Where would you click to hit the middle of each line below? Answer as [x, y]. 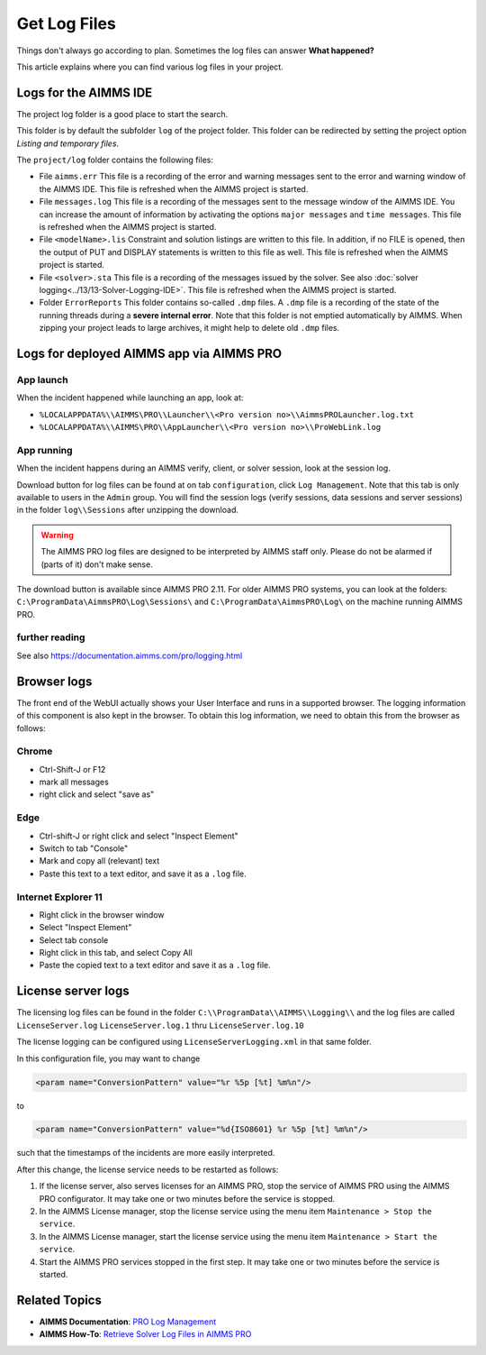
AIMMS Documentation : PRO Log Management [128, 1322]
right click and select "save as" [97, 794]
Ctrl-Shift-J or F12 [72, 769]
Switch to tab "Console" [84, 848]
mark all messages [74, 782]
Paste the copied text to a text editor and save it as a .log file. [155, 966]
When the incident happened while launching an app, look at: [130, 398]
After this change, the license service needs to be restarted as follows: [148, 1169]
